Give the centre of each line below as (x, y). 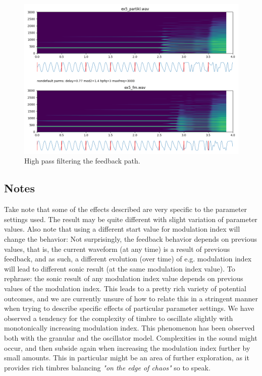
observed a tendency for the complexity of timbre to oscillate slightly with (119, 318)
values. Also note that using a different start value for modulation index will (122, 229)
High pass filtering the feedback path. (82, 161)
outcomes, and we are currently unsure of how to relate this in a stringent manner (131, 298)
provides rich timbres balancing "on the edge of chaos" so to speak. (107, 367)
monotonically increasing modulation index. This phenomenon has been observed (129, 328)
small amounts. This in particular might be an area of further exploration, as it (127, 358)
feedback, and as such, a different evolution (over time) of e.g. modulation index (128, 259)
